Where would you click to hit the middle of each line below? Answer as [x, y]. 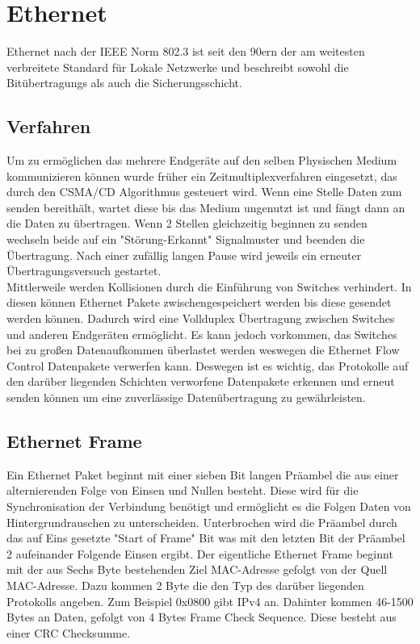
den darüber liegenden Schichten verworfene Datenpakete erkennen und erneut [201, 381]
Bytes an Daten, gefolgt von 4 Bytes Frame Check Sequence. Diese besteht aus [202, 617]
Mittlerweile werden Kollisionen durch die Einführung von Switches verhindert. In [209, 286]
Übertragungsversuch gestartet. [84, 271]
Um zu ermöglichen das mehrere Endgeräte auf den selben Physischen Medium [202, 160]
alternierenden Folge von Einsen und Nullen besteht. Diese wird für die [183, 490]
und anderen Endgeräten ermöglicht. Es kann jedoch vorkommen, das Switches [202, 334]
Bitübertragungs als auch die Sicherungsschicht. [124, 83]
